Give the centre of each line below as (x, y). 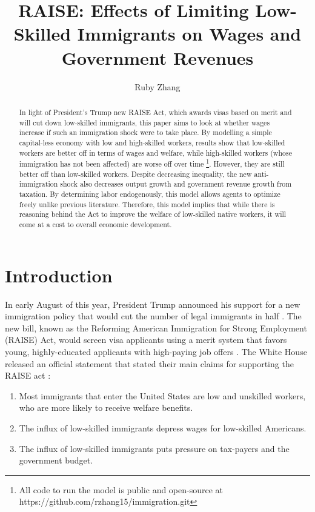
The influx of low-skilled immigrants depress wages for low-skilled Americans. (163, 428)
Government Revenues (157, 57)
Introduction (59, 275)
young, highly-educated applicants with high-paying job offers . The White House (156, 352)
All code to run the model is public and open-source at (121, 489)
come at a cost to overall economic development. (95, 224)
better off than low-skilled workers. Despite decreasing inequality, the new (135, 174)
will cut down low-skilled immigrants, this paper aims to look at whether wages (144, 122)
